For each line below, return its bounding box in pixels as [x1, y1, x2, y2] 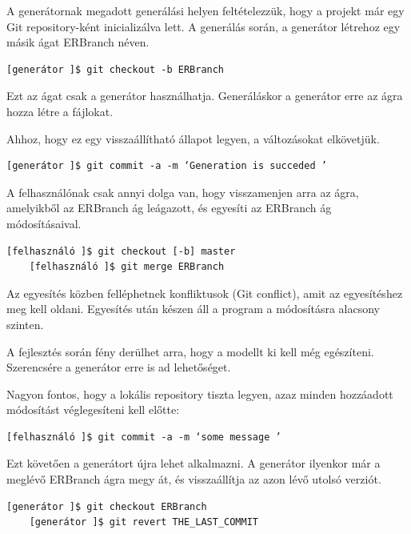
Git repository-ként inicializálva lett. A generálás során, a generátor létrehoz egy [6, 18, 401, 34]
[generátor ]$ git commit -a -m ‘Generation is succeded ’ [6, 160, 327, 172]
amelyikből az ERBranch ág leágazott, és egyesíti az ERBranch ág [6, 199, 332, 216]
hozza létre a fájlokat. [6, 102, 114, 119]
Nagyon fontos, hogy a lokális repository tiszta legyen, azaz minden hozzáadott [6, 385, 393, 402]
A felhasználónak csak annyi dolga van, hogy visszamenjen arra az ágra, [6, 183, 359, 200]
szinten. [6, 315, 44, 332]
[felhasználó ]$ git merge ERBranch [29, 261, 225, 273]
